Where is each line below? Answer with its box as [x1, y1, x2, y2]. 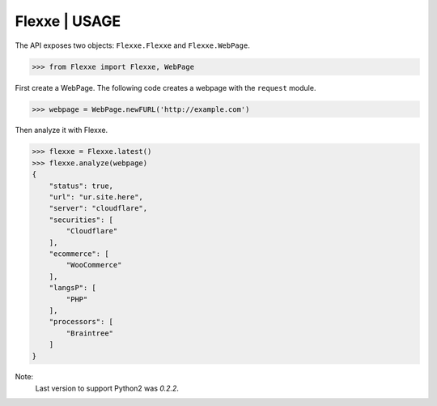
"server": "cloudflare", [49, 203, 148, 213]
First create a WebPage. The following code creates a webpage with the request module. [15, 83, 316, 92]
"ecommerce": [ [49, 249, 109, 259]
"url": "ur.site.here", [49, 193, 143, 202]
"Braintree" [66, 328, 113, 338]
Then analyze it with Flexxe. [15, 126, 108, 135]
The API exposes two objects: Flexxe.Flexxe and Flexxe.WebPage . [15, 41, 250, 50]
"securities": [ [49, 215, 113, 224]
